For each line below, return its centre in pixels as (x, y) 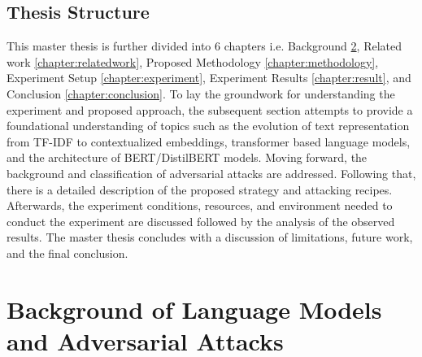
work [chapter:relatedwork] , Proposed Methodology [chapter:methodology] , (193, 61)
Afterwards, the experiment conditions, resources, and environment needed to (200, 205)
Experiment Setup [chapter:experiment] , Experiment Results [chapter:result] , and (209, 78)
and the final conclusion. (67, 253)
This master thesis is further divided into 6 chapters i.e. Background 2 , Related (204, 46)
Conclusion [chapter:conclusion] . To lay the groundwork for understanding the (201, 93)
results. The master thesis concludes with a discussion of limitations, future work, (210, 237)
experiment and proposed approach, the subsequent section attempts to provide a (210, 109)
